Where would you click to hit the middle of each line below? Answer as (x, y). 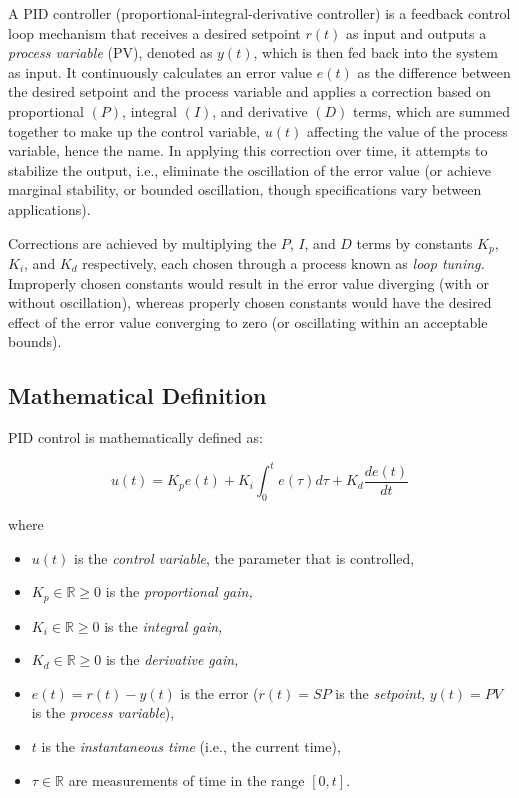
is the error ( (219, 692)
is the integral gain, (163, 625)
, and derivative (260, 110)
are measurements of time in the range (186, 779)
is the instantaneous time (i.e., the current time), (191, 746)
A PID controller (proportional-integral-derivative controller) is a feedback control (259, 13)
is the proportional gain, (179, 591)
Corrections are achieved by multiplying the (142, 242)
